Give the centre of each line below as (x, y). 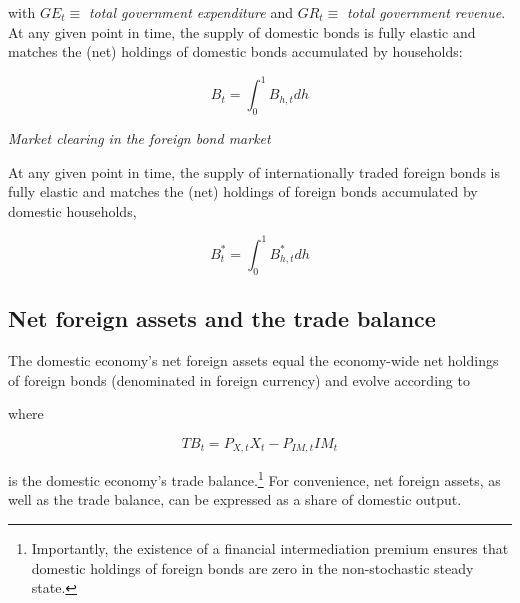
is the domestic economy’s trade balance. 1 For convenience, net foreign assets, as (254, 478)
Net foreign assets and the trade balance (222, 318)
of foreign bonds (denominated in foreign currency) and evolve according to (239, 379)
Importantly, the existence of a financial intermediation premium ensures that (270, 548)
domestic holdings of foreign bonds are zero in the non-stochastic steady (252, 567)
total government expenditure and (190, 12)
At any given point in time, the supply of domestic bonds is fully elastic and (242, 31)
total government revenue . (426, 12)
